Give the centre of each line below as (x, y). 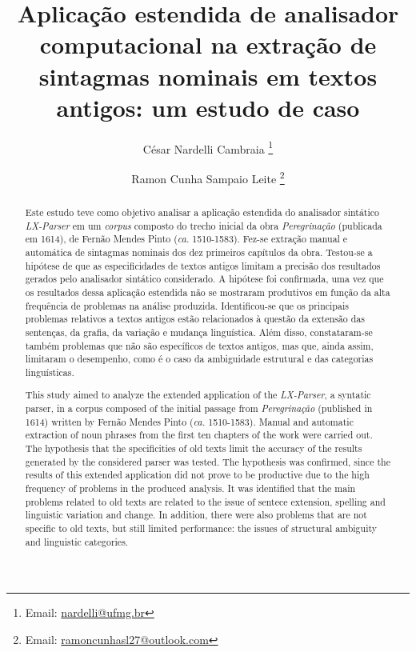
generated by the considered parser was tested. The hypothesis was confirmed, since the (208, 461)
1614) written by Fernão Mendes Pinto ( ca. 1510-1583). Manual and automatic (189, 421)
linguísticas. (50, 372)
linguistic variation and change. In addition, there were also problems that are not (196, 515)
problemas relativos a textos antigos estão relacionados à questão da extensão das (195, 319)
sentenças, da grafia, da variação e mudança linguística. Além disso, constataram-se (199, 332)
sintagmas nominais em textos (208, 76)
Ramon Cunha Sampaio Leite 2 (208, 177)
